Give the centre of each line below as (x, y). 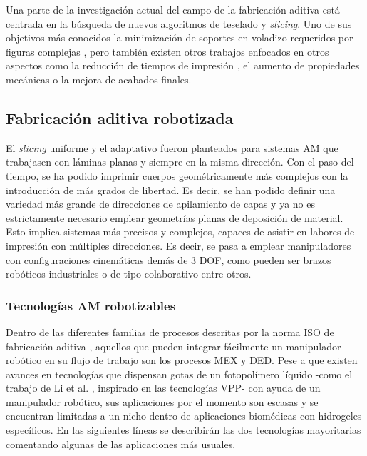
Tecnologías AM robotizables (91, 305)
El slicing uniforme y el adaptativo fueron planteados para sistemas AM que (172, 147)
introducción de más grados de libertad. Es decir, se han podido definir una (171, 189)
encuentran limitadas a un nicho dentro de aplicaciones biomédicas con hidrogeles (184, 416)
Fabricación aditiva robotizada (120, 117)
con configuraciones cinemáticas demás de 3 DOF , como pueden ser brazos (169, 259)
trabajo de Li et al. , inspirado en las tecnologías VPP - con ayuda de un (163, 388)
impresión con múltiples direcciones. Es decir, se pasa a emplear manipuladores (179, 245)
